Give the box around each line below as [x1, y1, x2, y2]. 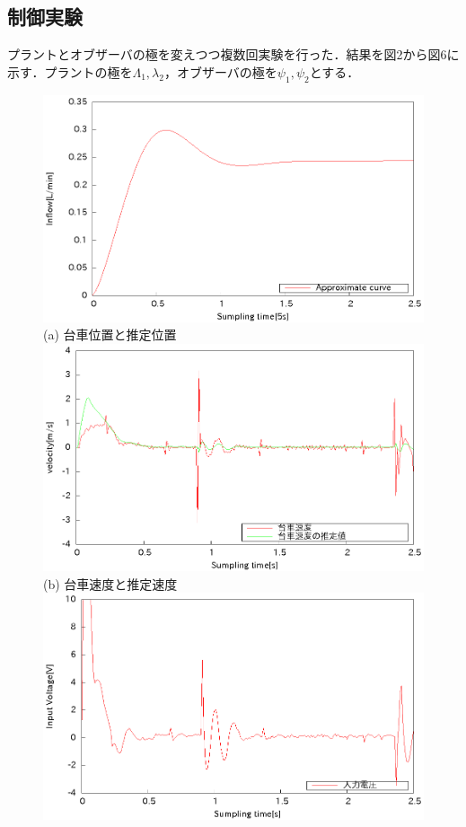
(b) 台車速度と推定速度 [43, 574, 178, 593]
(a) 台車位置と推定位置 [43, 325, 177, 344]
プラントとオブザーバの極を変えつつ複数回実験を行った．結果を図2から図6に [7, 45, 460, 64]
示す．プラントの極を [7, 62, 133, 81]
